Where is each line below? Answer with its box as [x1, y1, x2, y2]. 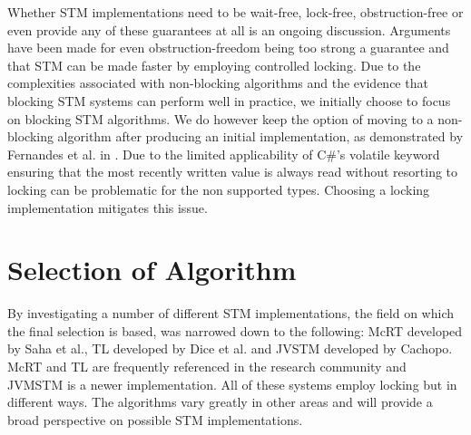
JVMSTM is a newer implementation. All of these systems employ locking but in [7, 374, 457, 393]
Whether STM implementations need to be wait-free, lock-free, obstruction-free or [7, 3, 464, 21]
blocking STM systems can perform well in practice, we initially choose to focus [7, 91, 451, 110]
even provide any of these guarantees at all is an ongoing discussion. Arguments [7, 20, 451, 39]
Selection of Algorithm [7, 251, 297, 288]
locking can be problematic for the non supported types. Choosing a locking [7, 179, 430, 198]
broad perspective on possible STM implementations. [7, 410, 303, 429]
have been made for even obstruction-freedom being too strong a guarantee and [7, 38, 449, 57]
